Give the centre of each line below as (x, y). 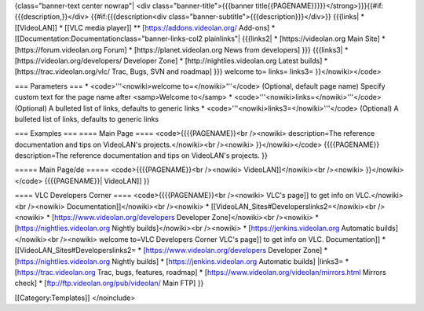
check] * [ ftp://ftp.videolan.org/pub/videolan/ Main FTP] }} (109, 284)
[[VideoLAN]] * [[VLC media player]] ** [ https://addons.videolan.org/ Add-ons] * (145, 27)
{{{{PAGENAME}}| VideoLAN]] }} (97, 181)
